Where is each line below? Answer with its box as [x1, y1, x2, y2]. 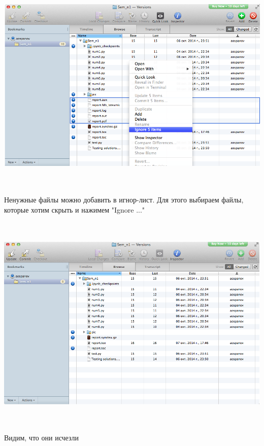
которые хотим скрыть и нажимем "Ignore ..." [4, 204, 145, 215]
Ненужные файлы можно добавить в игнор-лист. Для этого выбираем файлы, [4, 194, 244, 205]
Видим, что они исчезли [4, 432, 79, 443]
